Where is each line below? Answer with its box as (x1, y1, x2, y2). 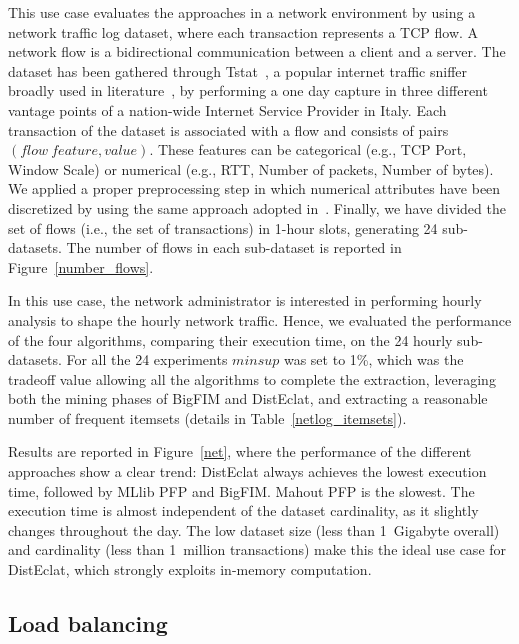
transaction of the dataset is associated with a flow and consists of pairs (8, 119, 449, 140)
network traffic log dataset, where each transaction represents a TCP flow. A (8, 21, 479, 42)
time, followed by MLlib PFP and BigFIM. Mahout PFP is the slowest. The (8, 480, 475, 501)
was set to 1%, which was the (283, 349, 464, 370)
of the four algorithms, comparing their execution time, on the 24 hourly (8, 329, 453, 350)
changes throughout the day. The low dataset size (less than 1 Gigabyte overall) (8, 519, 500, 540)
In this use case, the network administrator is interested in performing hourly (8, 290, 482, 311)
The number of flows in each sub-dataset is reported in (66, 237, 402, 258)
